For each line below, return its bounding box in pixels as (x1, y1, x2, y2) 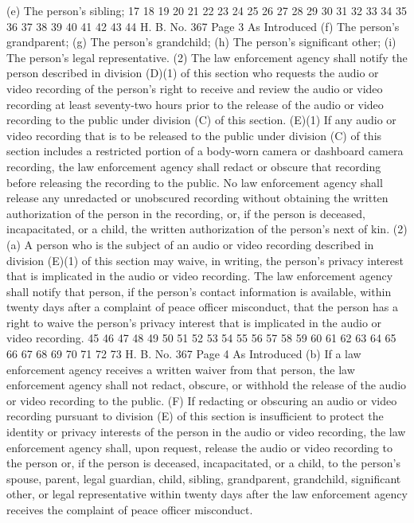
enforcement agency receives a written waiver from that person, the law (6, 361, 355, 377)
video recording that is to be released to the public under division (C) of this (6, 127, 382, 143)
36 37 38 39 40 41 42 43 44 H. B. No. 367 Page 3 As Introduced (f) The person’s (6, 18, 400, 34)
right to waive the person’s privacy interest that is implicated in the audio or (6, 314, 382, 330)
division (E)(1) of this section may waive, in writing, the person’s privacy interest (6, 252, 404, 268)
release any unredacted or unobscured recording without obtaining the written (6, 189, 389, 206)
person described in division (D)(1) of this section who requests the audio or (6, 64, 379, 81)
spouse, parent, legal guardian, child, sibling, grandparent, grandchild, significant (6, 470, 401, 486)
